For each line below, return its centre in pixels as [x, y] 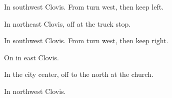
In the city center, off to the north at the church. [79, 74]
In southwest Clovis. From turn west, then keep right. [86, 40]
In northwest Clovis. [35, 91]
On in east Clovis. [31, 57]
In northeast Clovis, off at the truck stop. [67, 23]
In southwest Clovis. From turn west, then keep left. [84, 7]
